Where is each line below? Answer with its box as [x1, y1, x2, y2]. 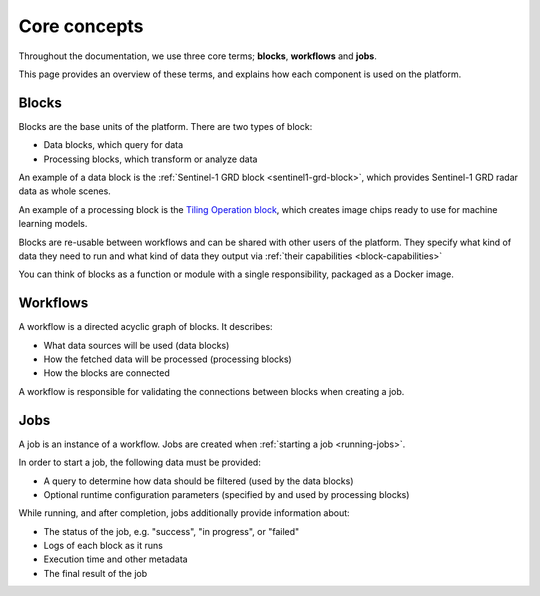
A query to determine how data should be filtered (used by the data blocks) [43, 475, 354, 487]
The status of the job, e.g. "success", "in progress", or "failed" [43, 525, 300, 537]
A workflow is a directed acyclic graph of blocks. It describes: [18, 321, 274, 333]
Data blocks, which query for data [43, 139, 184, 151]
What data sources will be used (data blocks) [43, 339, 230, 351]
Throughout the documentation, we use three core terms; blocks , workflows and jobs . [18, 50, 377, 62]
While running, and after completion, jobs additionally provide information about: [18, 507, 350, 519]
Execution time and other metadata [43, 553, 189, 565]
